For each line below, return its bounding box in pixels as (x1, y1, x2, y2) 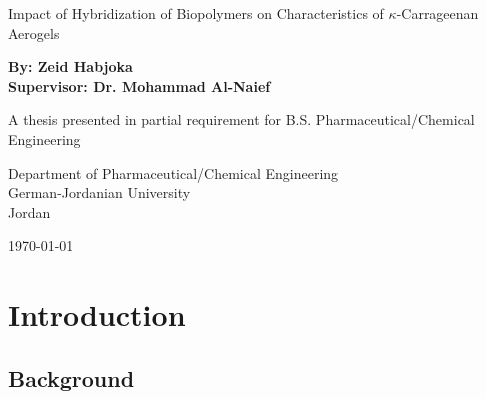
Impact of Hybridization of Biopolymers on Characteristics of (8, 3, 384, 23)
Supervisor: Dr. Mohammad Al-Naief (8, 75, 271, 96)
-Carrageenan (396, 3, 479, 23)
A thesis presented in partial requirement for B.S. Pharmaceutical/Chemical (8, 109, 475, 130)
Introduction (8, 294, 186, 335)
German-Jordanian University (8, 182, 191, 203)
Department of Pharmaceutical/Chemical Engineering (8, 162, 339, 183)
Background (8, 362, 135, 393)
